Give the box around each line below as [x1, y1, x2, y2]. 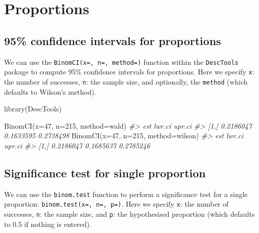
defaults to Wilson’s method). [4, 86, 96, 97]
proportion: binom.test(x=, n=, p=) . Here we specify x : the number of [4, 199, 229, 209]
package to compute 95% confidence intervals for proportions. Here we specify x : [4, 66, 254, 77]
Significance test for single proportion [4, 165, 206, 180]
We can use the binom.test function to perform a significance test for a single [4, 188, 248, 199]
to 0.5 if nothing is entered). [4, 218, 92, 229]
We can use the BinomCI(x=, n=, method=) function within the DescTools [4, 56, 239, 67]
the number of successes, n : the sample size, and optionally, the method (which [4, 76, 248, 87]
